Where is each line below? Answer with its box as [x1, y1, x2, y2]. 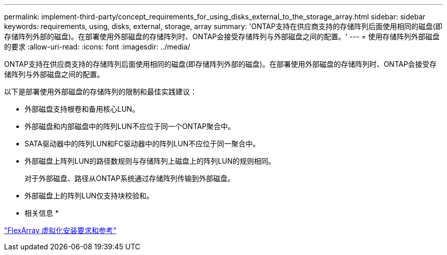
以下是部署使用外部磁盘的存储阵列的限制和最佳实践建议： [4, 87, 197, 96]
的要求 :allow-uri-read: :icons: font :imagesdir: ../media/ [4, 42, 190, 51]
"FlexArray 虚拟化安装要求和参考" [4, 226, 117, 235]
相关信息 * [24, 209, 59, 217]
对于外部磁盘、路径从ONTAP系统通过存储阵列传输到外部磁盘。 [24, 174, 235, 183]
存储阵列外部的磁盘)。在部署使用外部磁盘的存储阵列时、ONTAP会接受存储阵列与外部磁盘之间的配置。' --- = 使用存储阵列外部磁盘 [4, 32, 440, 41]
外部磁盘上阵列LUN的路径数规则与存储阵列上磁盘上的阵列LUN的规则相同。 [24, 157, 276, 165]
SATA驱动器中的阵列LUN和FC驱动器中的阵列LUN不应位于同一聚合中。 [24, 139, 260, 148]
